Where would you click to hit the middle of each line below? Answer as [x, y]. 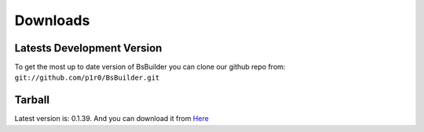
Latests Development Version [88, 48]
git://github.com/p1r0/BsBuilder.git [87, 78]
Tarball [32, 100]
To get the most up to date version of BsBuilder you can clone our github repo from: [150, 67]
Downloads [52, 20]
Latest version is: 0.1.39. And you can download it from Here [112, 119]
